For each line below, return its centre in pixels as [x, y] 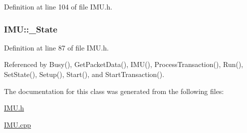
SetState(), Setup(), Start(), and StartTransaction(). [84, 74]
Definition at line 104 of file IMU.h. [58, 6]
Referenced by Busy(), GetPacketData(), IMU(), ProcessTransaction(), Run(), [124, 64]
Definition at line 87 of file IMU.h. [56, 47]
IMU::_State [31, 29]
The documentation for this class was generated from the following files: [114, 91]
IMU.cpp [18, 124]
